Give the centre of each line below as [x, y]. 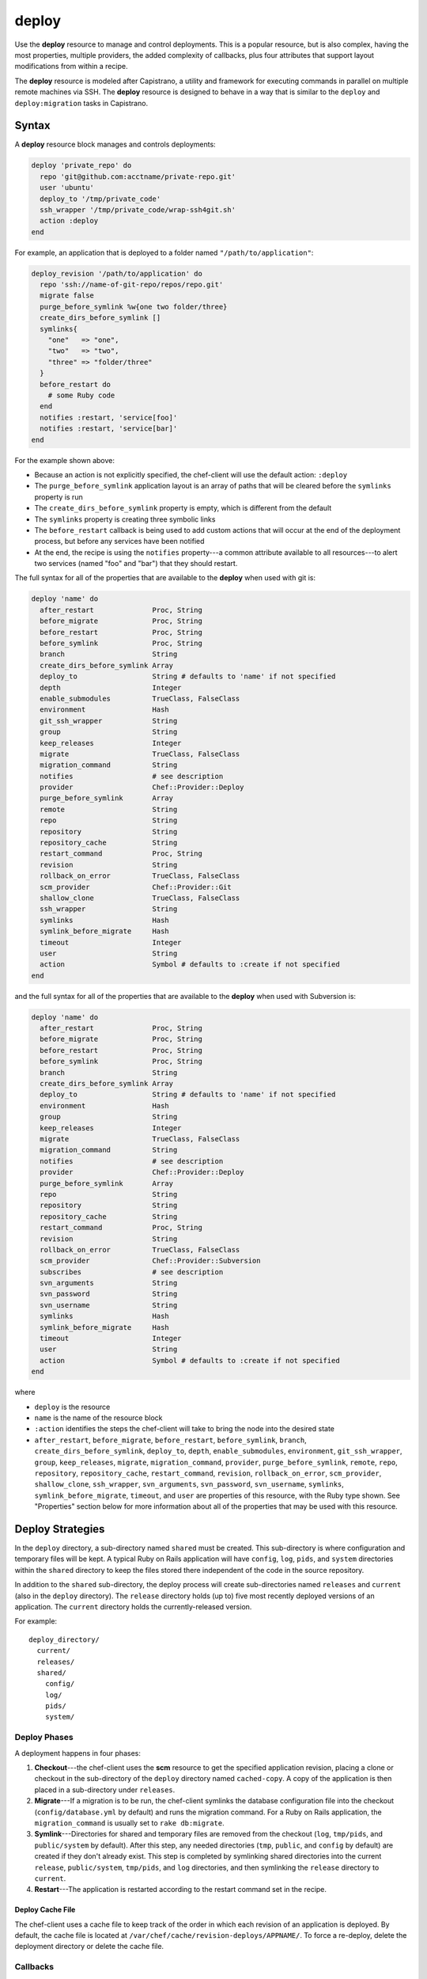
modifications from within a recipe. [71, 66]
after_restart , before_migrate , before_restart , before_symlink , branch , [171, 1440]
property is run [59, 497]
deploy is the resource [72, 1407]
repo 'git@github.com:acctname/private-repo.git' [138, 177]
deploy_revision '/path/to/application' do [117, 273]
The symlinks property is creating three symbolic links [125, 519]
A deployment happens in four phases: [78, 1753]
